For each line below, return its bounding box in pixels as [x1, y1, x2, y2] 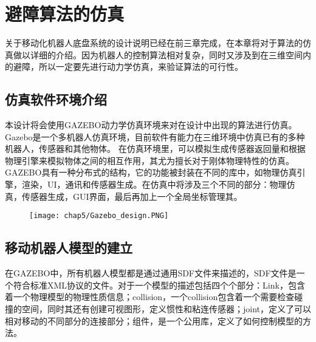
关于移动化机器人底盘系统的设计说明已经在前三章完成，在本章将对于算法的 [5, 36, 303, 49]
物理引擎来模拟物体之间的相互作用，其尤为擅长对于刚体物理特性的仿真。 [5, 154, 294, 166]
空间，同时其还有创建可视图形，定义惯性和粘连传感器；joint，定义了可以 [21, 302, 312, 315]
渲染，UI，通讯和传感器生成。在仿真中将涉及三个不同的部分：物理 [21, 178, 287, 191]
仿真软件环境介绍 [5, 90, 107, 109]
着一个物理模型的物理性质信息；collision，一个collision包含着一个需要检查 [5, 290, 295, 303]
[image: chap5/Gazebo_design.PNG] [29, 211, 169, 221]
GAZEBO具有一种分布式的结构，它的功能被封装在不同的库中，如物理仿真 [5, 166, 297, 179]
